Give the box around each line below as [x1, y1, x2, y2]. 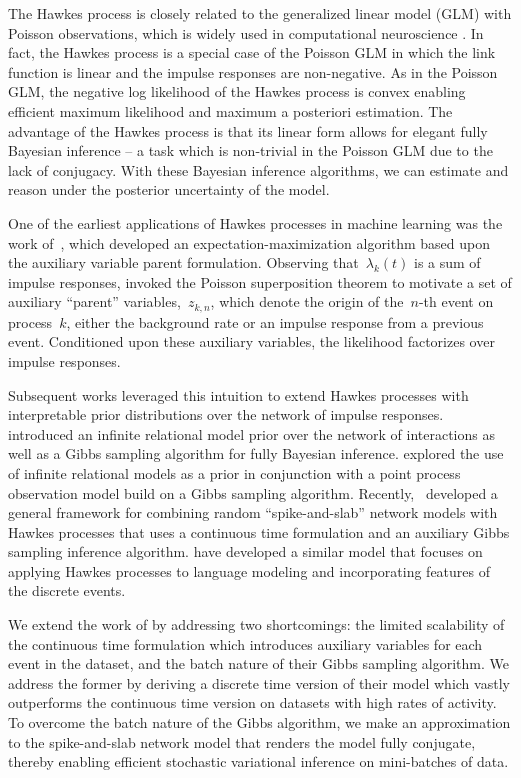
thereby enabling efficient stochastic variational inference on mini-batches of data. [8, 751, 509, 772]
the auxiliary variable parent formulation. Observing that [8, 252, 359, 273]
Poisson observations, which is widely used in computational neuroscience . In [8, 22, 484, 43]
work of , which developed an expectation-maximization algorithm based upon [8, 232, 491, 253]
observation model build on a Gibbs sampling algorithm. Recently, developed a [8, 482, 498, 503]
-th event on [418, 291, 494, 312]
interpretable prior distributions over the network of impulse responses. [8, 404, 444, 425]
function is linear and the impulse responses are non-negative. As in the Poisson [8, 61, 498, 82]
